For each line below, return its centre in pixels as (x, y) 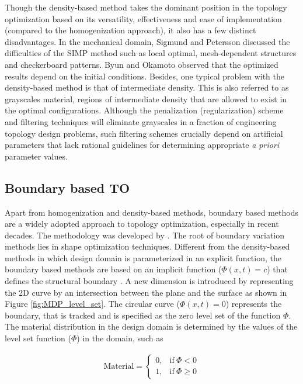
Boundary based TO (67, 187)
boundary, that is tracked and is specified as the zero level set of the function (143, 315)
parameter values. (36, 156)
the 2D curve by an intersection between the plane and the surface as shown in (146, 292)
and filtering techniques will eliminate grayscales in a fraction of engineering (141, 121)
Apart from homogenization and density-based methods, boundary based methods (151, 212)
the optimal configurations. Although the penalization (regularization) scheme (144, 110)
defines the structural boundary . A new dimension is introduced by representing (149, 281)
